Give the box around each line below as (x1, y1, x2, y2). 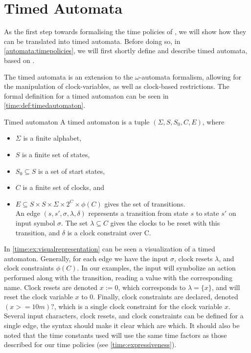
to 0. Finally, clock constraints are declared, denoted (81, 291, 238, 302)
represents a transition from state (88, 208, 188, 218)
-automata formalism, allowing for (139, 71, 242, 82)
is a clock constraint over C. (67, 227, 151, 237)
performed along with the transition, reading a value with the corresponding (4, 272, 233, 282)
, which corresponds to (118, 282, 186, 292)
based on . (4, 55, 35, 65)
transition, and (15, 227, 60, 237)
